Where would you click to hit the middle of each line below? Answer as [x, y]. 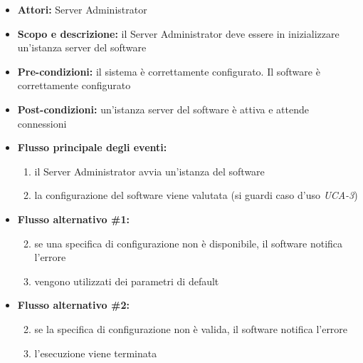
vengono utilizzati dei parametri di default [127, 281]
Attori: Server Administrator [82, 9]
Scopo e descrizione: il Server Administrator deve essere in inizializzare [178, 33]
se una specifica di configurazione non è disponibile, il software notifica [189, 243]
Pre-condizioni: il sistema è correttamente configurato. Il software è [169, 71]
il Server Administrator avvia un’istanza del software [149, 171]
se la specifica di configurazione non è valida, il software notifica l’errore [191, 328]
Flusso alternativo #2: [73, 305]
